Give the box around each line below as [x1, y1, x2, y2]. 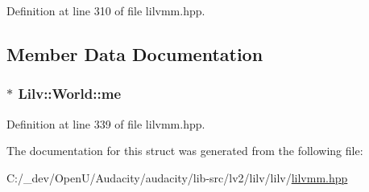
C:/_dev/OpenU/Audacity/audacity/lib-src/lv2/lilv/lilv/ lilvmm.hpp [6, 169, 348, 186]
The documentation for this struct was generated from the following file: [6, 142, 363, 159]
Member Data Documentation [6, 41, 263, 66]
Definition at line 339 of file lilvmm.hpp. [6, 115, 205, 132]
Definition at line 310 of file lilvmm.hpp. [6, 2, 205, 18]
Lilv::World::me [18, 84, 122, 104]
